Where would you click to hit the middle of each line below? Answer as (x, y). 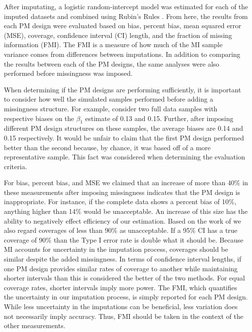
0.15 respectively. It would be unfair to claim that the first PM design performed (124, 137)
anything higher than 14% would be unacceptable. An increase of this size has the (126, 211)
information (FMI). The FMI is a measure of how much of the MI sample (113, 44)
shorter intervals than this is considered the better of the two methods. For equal (125, 278)
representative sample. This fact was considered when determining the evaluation (125, 157)
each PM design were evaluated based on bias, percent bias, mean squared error (123, 26)
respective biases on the (39, 118)
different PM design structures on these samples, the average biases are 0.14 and (124, 128)
